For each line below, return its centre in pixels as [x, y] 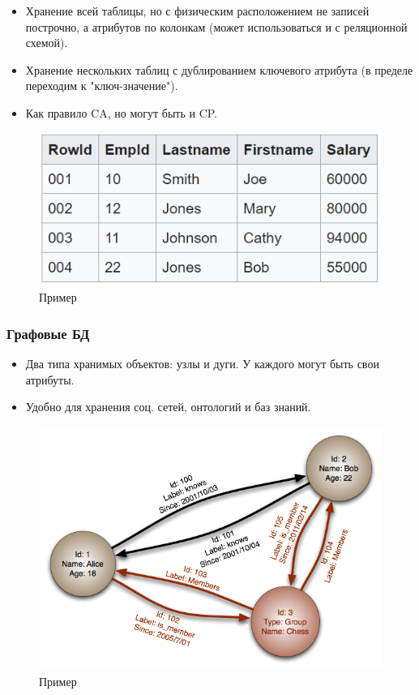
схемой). [47, 43]
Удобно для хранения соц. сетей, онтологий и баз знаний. [168, 407]
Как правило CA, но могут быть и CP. [122, 112]
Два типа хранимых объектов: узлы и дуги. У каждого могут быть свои [202, 364]
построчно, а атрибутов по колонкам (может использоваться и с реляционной [216, 26]
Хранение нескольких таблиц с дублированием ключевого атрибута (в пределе [219, 69]
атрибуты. [50, 379]
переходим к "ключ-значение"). [102, 86]
